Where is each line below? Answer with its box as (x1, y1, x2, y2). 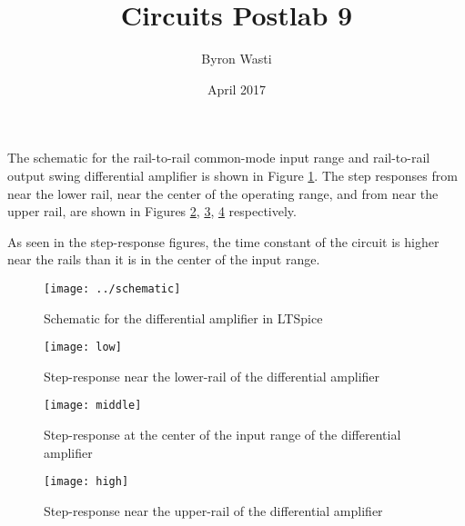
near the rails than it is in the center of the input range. (7, 250, 320, 269)
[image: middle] (44, 399, 142, 412)
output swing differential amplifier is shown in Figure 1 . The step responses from (7, 165, 458, 184)
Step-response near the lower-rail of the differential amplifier (44, 366, 380, 385)
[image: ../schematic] (44, 282, 181, 295)
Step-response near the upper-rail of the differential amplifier (44, 501, 383, 520)
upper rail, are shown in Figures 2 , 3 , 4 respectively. (7, 202, 297, 221)
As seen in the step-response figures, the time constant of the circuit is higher (7, 232, 440, 251)
